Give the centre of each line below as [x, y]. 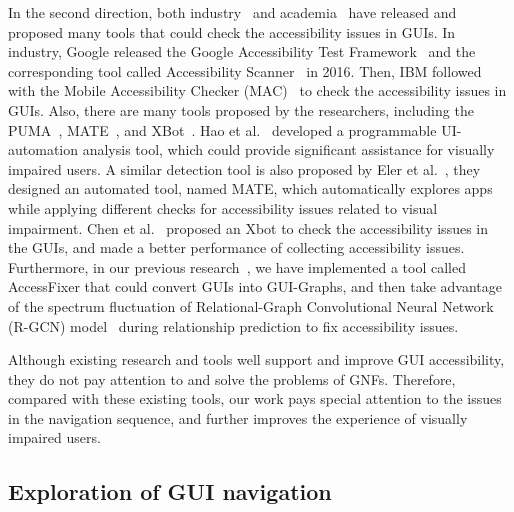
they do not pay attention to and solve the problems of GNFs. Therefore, [232, 378]
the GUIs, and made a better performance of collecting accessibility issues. [236, 247]
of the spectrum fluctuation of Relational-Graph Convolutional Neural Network [251, 305]
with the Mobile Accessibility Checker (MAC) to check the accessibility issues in [257, 90]
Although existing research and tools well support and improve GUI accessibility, [256, 359]
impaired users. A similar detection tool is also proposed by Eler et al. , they [244, 168]
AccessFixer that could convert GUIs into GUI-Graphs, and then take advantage [255, 286]
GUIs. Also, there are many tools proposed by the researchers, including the [241, 109]
